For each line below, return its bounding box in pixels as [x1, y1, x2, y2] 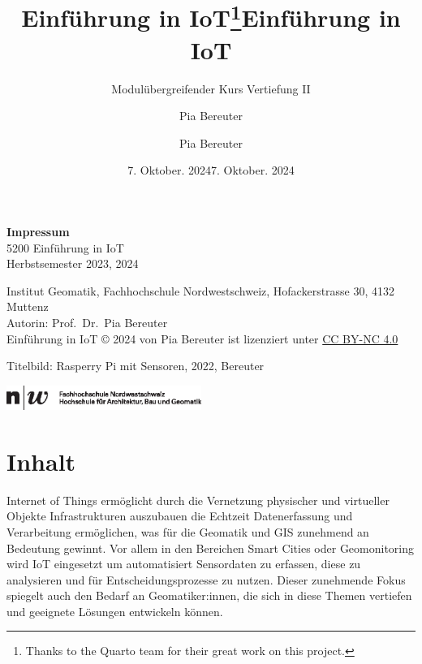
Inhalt [6, 444, 76, 477]
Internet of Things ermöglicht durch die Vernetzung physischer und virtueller [6, 491, 390, 508]
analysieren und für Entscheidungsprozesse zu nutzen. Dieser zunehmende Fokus [6, 571, 406, 588]
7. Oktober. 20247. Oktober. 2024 [127, 162, 295, 179]
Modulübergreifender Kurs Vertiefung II [111, 80, 311, 97]
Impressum [6, 223, 70, 240]
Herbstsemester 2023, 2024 [6, 255, 139, 272]
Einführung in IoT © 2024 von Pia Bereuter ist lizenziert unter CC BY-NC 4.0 [6, 330, 398, 347]
